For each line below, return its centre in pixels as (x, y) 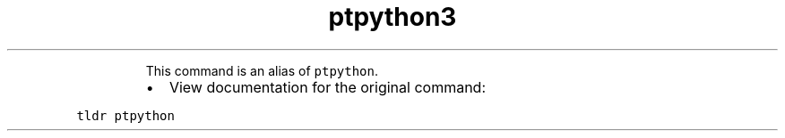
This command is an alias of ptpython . (262, 70)
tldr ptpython (125, 115)
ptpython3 (392, 17)
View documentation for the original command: (328, 87)
